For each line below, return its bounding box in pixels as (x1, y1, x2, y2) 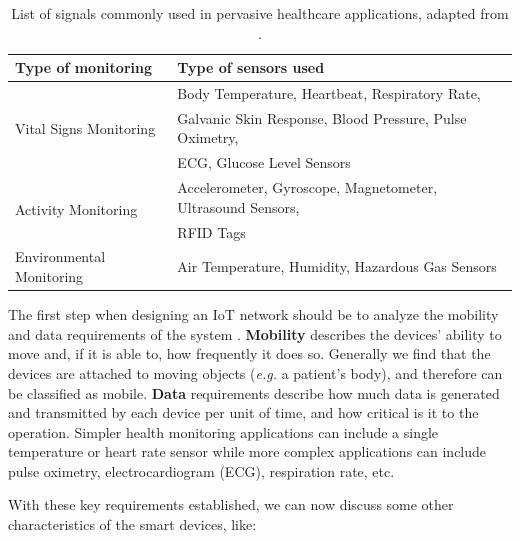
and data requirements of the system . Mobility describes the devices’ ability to (8, 323, 502, 344)
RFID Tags (177, 221, 246, 242)
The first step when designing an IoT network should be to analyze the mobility (8, 304, 499, 325)
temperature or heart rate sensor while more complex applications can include (8, 441, 487, 462)
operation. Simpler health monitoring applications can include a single (8, 421, 439, 442)
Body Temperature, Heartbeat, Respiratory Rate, (177, 83, 481, 104)
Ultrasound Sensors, (177, 196, 300, 217)
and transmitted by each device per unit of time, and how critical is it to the (8, 402, 479, 423)
